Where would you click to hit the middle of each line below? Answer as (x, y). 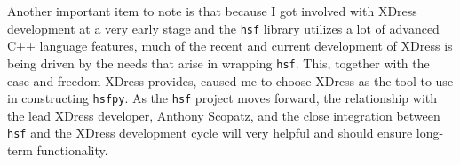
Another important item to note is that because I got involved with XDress (212, 11)
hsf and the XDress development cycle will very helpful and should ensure (210, 133)
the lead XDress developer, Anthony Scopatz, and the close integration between (224, 115)
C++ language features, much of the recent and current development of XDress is (230, 46)
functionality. (72, 150)
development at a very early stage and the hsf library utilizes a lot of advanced (223, 28)
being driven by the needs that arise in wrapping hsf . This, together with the (218, 63)
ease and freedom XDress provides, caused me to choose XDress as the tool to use (230, 80)
